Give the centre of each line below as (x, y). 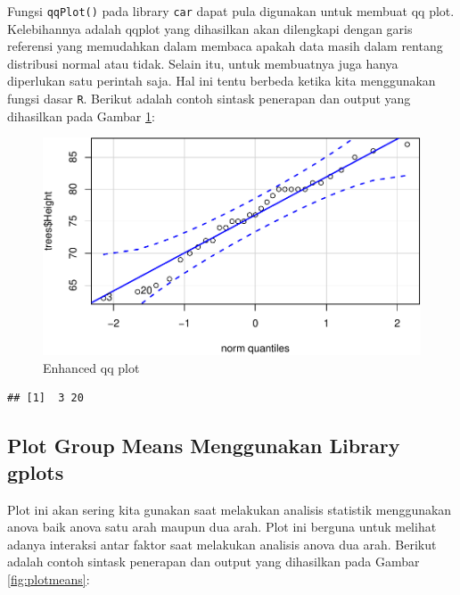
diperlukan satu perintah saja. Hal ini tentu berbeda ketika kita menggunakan (222, 81)
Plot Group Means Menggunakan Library (204, 446)
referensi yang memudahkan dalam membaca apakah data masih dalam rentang (225, 46)
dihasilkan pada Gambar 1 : (81, 116)
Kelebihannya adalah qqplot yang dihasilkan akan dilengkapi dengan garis (210, 28)
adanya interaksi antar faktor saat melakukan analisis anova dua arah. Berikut (222, 544)
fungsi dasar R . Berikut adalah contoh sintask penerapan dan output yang (209, 99)
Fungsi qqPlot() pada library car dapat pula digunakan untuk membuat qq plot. (231, 11)
